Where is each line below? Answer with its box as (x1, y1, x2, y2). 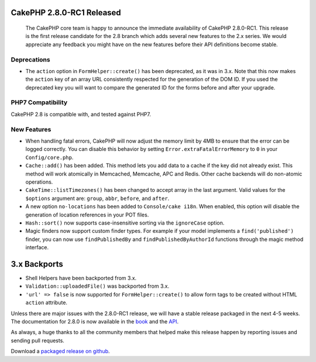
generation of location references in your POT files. (25, 211, 149, 218)
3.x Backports (11, 259, 64, 269)
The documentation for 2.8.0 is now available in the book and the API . (11, 318, 178, 325)
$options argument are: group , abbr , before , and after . (25, 195, 170, 202)
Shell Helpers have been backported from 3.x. (25, 274, 137, 281)
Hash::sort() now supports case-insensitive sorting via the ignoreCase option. (25, 219, 225, 226)
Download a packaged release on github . (11, 348, 111, 355)
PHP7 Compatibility (11, 98, 68, 106)
